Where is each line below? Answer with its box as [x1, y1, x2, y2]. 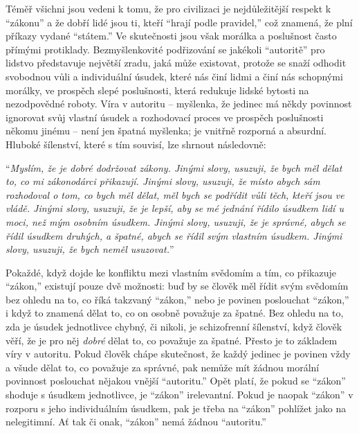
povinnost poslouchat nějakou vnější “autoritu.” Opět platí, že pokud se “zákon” [6, 373, 346, 388]
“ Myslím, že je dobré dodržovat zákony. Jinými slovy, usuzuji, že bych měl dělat [6, 160, 342, 175]
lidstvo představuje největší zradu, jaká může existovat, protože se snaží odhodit [6, 55, 347, 70]
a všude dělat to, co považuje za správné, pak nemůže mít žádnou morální [6, 360, 320, 374]
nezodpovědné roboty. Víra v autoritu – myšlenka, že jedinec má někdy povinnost [6, 96, 352, 111]
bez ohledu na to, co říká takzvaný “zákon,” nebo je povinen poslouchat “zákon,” [6, 292, 349, 306]
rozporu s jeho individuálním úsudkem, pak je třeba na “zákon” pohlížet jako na [6, 400, 347, 415]
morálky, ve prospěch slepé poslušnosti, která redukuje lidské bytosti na [6, 82, 309, 97]
